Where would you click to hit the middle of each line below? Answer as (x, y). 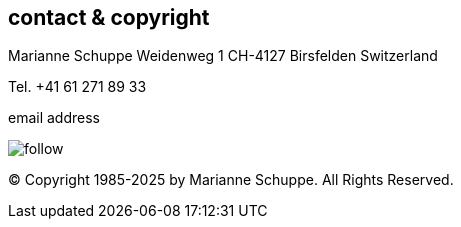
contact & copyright (109, 17)
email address (54, 118)
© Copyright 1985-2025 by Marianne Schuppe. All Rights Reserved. (231, 180)
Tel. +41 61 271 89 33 (77, 87)
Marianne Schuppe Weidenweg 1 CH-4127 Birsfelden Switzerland (223, 56)
